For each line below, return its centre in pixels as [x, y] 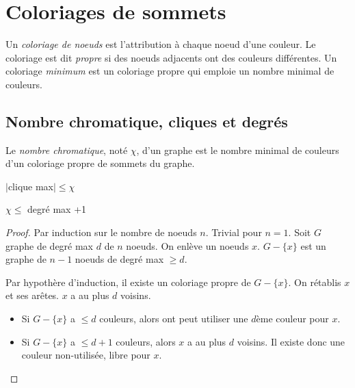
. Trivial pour [234, 232]
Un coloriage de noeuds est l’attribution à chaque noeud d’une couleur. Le [161, 44]
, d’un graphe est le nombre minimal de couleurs [238, 150]
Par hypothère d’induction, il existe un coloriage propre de [128, 282]
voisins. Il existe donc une [291, 341]
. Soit [300, 232]
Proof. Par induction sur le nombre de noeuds [101, 232]
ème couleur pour [292, 319]
